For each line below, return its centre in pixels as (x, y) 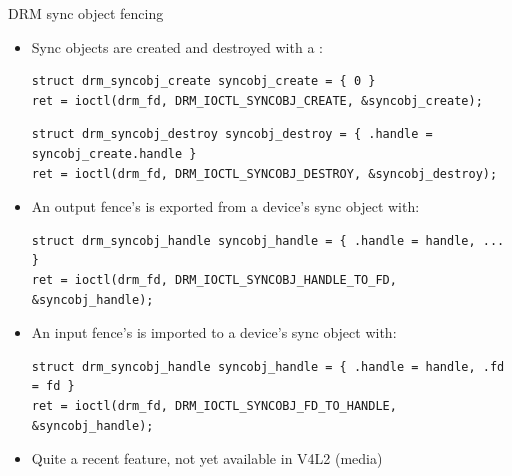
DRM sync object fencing (86, 13)
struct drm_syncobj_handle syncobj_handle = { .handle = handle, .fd (268, 366)
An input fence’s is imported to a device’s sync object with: (214, 332)
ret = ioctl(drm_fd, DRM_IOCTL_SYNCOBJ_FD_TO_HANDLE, (214, 405)
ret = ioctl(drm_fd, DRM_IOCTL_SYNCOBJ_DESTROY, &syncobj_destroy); (264, 173)
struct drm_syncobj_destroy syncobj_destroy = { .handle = (232, 134)
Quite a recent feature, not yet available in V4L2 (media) (207, 458)
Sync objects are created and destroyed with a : (177, 46)
